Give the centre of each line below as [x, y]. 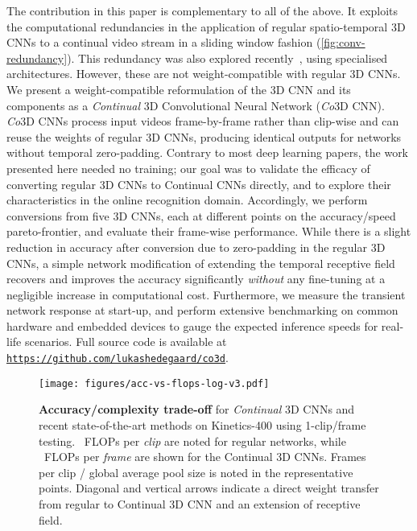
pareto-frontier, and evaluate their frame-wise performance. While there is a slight [209, 231]
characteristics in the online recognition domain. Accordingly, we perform [187, 200]
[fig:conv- [343, 42]
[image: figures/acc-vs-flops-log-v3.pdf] [154, 383]
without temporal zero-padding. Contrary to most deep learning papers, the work [208, 152]
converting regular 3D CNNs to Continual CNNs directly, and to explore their [199, 184]
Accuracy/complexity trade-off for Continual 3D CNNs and [197, 409]
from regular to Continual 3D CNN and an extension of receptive [200, 503]
